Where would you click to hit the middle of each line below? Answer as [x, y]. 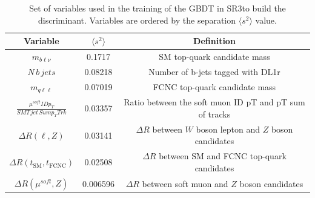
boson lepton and [228, 129]
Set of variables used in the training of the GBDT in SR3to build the [157, 8]
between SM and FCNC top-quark [223, 156]
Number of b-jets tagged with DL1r [214, 71]
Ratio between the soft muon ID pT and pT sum [214, 102]
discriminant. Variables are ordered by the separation [137, 20]
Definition [214, 41]
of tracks [214, 114]
